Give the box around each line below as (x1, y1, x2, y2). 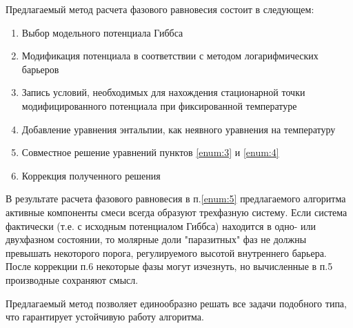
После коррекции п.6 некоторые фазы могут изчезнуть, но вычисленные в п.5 (6, 259, 333, 273)
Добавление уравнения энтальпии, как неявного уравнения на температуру (21, 122, 336, 136)
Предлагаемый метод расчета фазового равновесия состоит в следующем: (6, 2, 314, 16)
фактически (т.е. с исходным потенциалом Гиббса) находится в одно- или (6, 218, 316, 233)
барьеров (21, 61, 59, 76)
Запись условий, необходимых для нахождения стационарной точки (21, 85, 305, 99)
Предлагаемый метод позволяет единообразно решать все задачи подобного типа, (6, 296, 347, 310)
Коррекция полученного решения (21, 168, 161, 182)
